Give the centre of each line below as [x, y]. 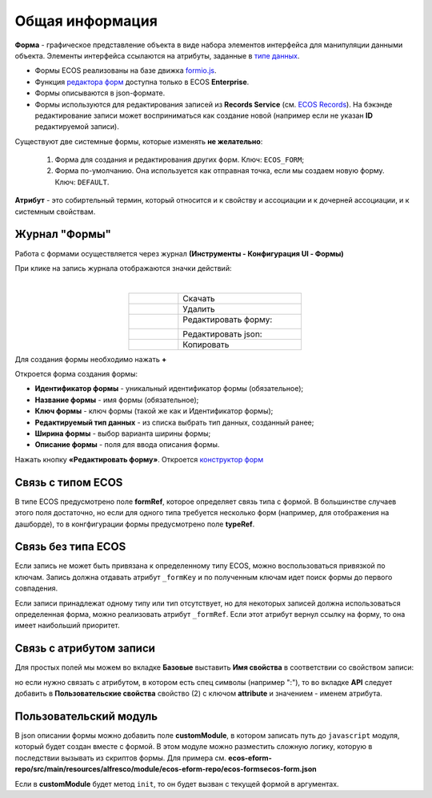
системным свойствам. [55, 212]
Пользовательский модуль [86, 716]
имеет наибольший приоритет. [67, 626]
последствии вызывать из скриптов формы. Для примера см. [121, 758]
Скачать [199, 298]
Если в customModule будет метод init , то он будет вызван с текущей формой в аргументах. [177, 784]
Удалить [199, 308]
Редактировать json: [223, 334]
